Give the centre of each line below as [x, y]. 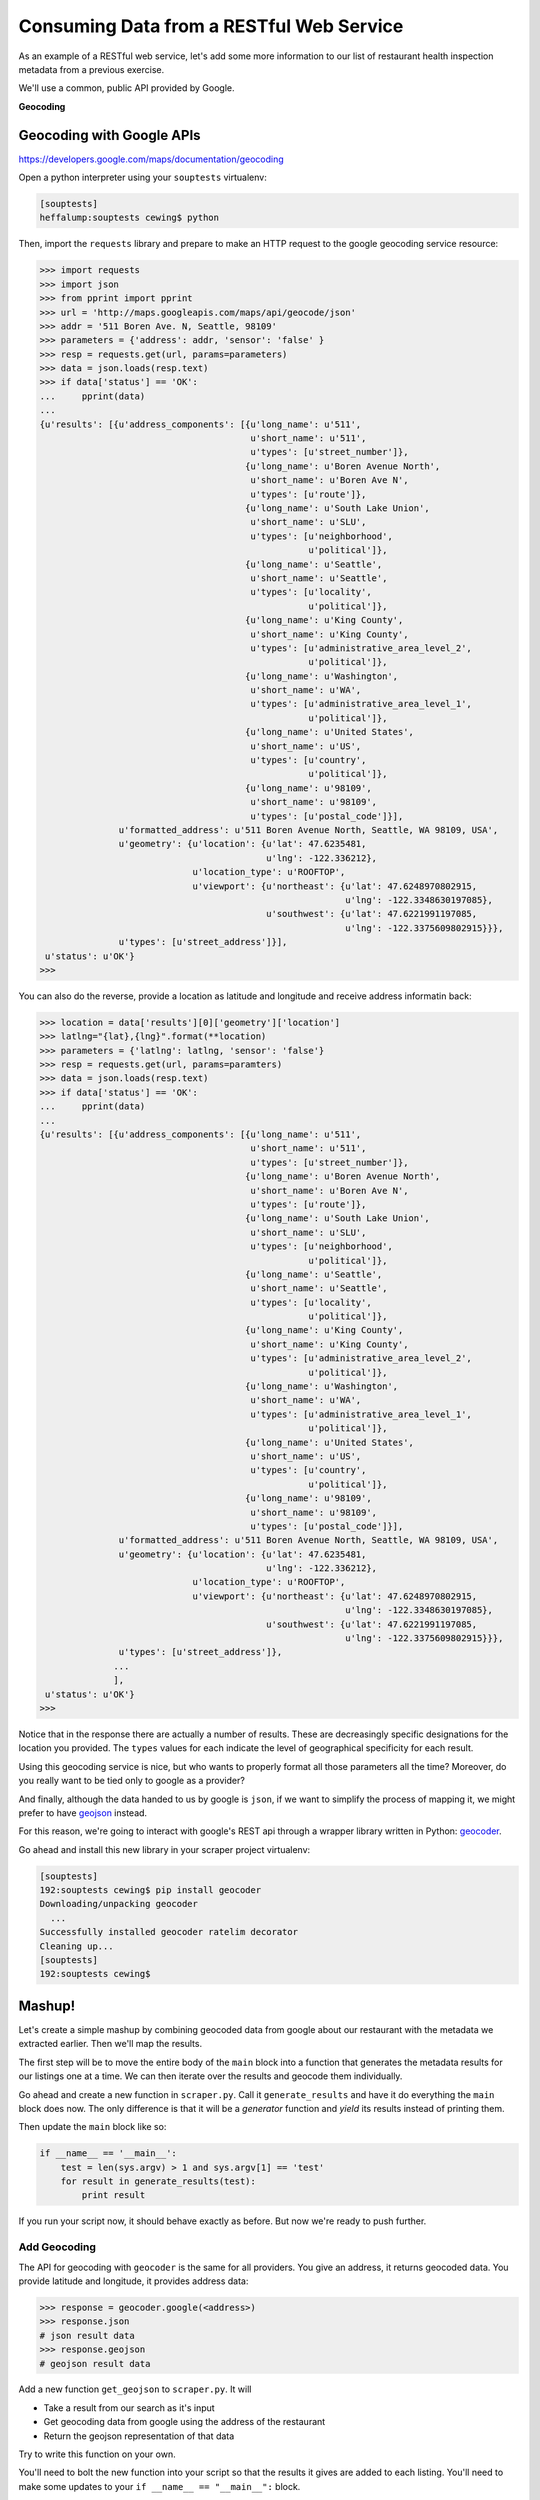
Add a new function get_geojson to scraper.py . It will [135, 2389]
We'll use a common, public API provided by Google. [126, 88]
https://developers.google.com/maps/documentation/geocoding [151, 159]
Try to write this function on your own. [97, 2454]
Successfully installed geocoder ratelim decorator [169, 1932]
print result [113, 2195]
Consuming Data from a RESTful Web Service [211, 26]
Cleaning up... [76, 1946]
